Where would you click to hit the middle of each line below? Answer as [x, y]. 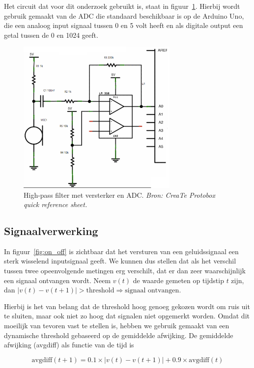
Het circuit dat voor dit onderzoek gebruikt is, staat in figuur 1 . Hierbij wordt [122, 6]
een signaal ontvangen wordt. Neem [57, 280]
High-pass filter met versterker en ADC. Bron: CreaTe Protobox [119, 195]
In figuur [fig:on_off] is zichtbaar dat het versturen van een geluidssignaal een [121, 251]
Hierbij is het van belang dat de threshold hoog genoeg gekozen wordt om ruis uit [127, 306]
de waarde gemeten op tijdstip [178, 280]
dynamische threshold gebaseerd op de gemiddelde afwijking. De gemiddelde [119, 335]
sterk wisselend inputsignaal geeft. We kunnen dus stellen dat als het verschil [120, 261]
